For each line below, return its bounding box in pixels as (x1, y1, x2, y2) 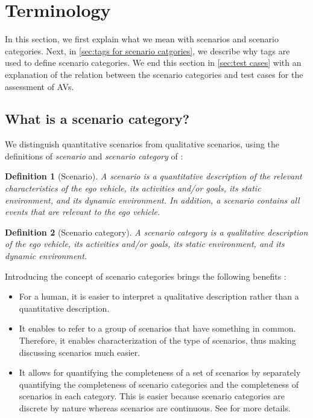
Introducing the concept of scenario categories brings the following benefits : (5, 269, 286, 282)
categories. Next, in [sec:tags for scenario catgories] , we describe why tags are (5, 44, 290, 57)
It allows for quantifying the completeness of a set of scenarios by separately (19, 366, 301, 379)
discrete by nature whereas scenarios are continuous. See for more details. (19, 401, 291, 414)
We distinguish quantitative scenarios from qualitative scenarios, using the (5, 138, 279, 150)
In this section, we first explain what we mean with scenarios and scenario (5, 33, 279, 45)
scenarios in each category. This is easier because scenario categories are (19, 390, 285, 402)
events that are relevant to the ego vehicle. (5, 205, 160, 218)
